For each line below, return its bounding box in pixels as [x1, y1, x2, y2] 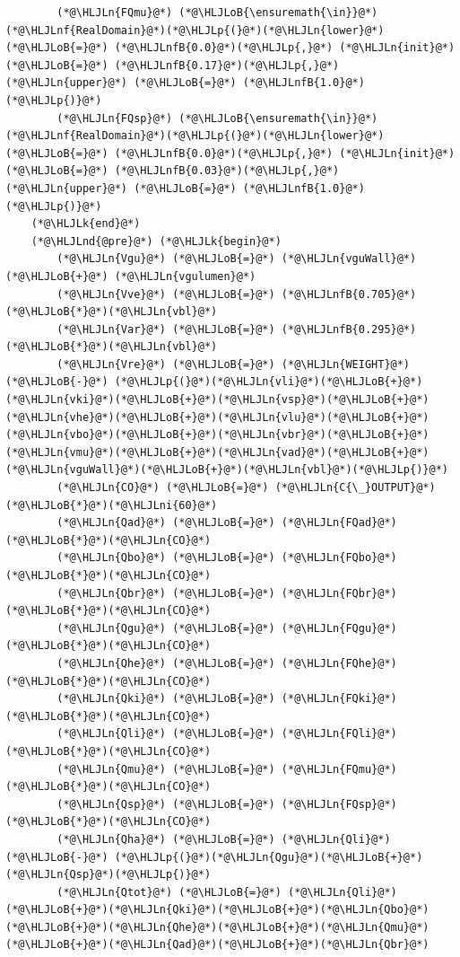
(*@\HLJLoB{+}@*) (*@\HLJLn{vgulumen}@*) [5, 269, 256, 283]
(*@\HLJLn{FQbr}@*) [281, 586, 397, 600]
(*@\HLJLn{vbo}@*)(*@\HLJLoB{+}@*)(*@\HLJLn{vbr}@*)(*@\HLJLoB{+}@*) [5, 428, 430, 442]
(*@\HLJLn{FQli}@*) [281, 727, 397, 741]
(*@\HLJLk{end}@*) [30, 217, 141, 231]
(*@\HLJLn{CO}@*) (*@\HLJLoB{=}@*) [56, 481, 269, 495]
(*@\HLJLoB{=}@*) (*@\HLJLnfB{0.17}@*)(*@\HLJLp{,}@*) [5, 58, 340, 72]
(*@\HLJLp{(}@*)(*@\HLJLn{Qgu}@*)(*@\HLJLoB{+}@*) [114, 850, 423, 864]
